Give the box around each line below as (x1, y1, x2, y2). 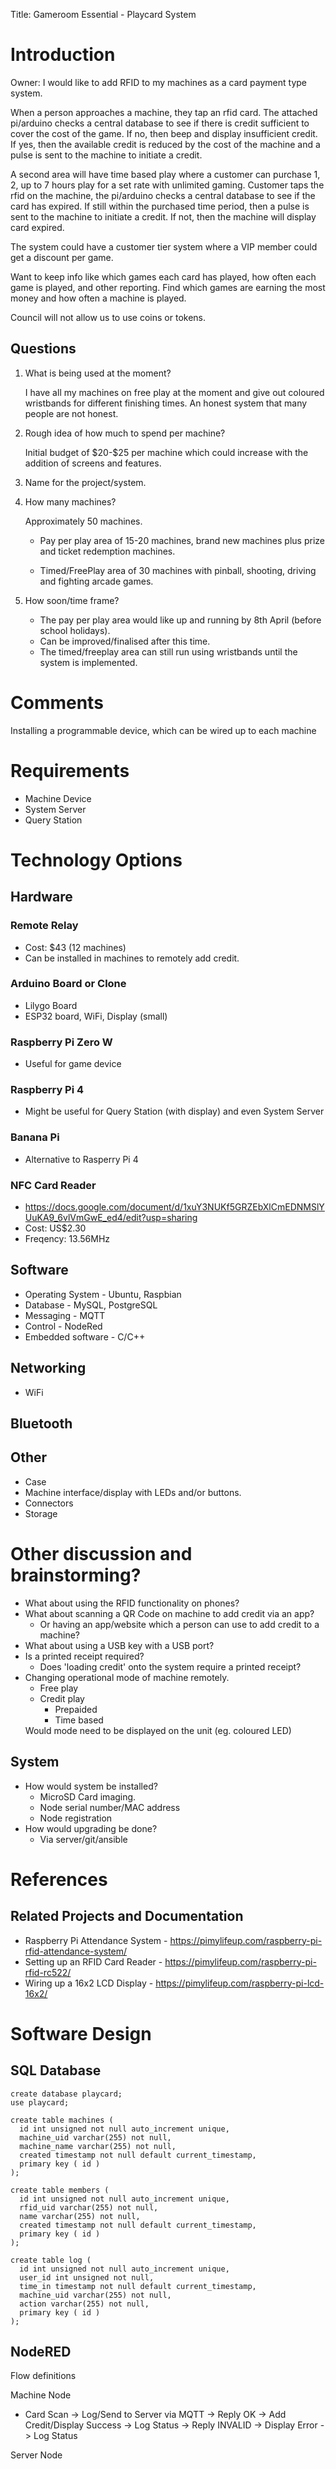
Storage (24, 1507, 58, 1519)
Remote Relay (10, 919, 79, 933)
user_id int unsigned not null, (19, 2272, 155, 2283)
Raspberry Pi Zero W (10, 1035, 113, 1049)
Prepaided (54, 1703, 98, 1715)
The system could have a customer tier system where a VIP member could (10, 240, 318, 253)
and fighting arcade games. (39, 575, 154, 587)
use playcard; (10, 2097, 70, 2108)
